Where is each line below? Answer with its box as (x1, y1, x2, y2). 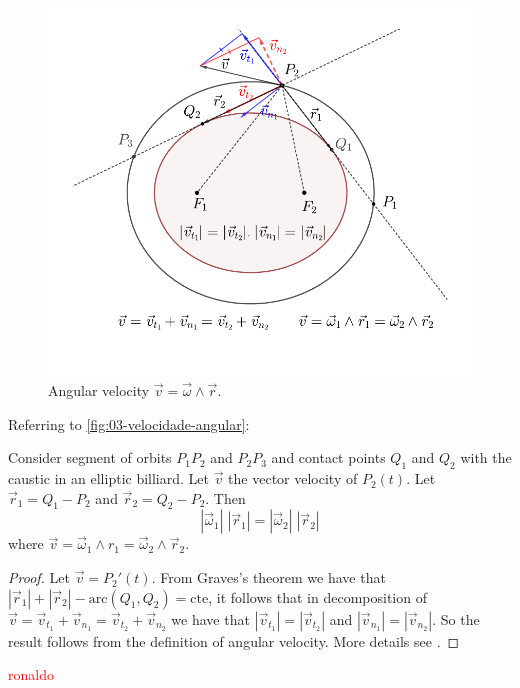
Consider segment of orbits (8, 447, 172, 468)
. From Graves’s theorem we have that (151, 567, 386, 588)
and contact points (271, 447, 386, 468)
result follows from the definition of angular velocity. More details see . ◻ (8, 630, 460, 651)
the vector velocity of (228, 468, 358, 489)
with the (460, 447, 512, 468)
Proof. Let (8, 567, 70, 588)
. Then (205, 487, 246, 508)
